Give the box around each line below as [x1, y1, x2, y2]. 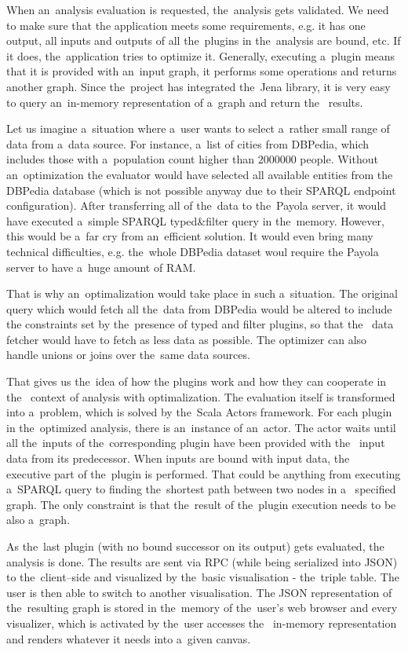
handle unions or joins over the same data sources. [6, 346, 250, 363]
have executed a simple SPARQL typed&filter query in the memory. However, [6, 212, 384, 229]
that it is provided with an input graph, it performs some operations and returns [6, 63, 397, 79]
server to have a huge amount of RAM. [6, 258, 196, 275]
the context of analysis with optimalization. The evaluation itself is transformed [6, 388, 395, 405]
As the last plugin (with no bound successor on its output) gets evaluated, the [6, 538, 384, 554]
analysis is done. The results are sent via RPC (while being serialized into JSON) [6, 553, 398, 570]
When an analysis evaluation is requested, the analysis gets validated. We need [6, 2, 389, 17]
